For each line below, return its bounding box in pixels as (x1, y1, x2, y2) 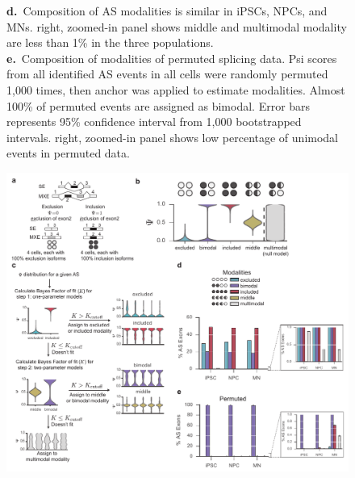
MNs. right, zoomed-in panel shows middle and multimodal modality (6, 18, 347, 35)
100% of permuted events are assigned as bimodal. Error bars (6, 97, 311, 114)
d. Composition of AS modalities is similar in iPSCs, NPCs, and (6, 2, 328, 19)
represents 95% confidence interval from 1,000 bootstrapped (6, 113, 302, 130)
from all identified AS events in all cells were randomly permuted (6, 65, 328, 82)
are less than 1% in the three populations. (6, 34, 214, 51)
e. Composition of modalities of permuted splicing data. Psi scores (6, 49, 337, 66)
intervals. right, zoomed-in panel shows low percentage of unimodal (6, 128, 339, 145)
